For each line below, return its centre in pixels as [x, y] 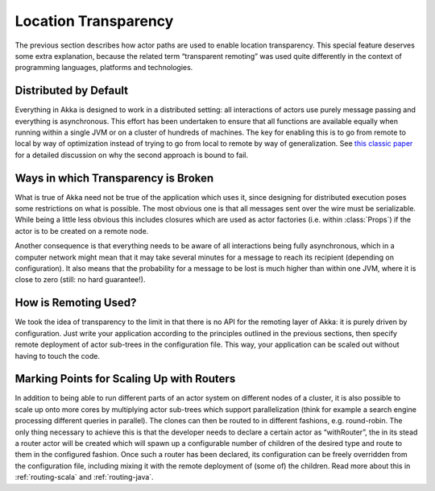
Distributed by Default [72, 91]
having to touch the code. [58, 356]
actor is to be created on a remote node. [82, 231]
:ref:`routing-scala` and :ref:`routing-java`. [84, 477]
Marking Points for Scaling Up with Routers [125, 379]
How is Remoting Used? [76, 303]
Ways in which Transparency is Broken [114, 178]
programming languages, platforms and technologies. [104, 68]
